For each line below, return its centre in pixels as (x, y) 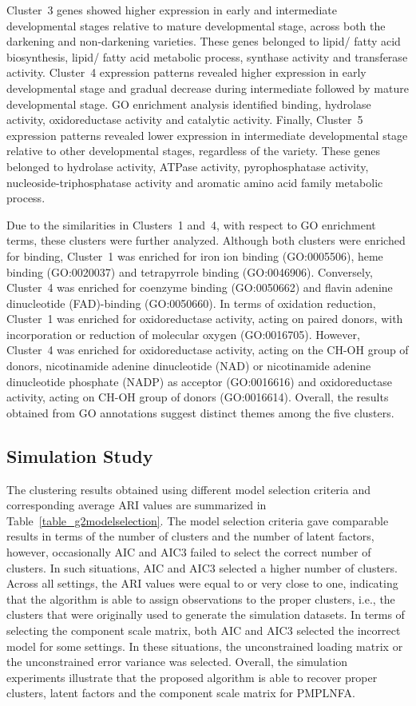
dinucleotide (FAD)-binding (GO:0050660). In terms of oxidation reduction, (191, 303)
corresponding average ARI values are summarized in (137, 505)
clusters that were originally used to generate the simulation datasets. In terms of (206, 614)
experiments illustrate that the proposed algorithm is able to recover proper (192, 677)
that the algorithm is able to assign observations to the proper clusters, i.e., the (201, 598)
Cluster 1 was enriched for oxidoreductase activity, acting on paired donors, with (205, 319)
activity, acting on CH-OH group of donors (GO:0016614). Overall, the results (198, 397)
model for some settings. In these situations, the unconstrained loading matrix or (205, 646)
